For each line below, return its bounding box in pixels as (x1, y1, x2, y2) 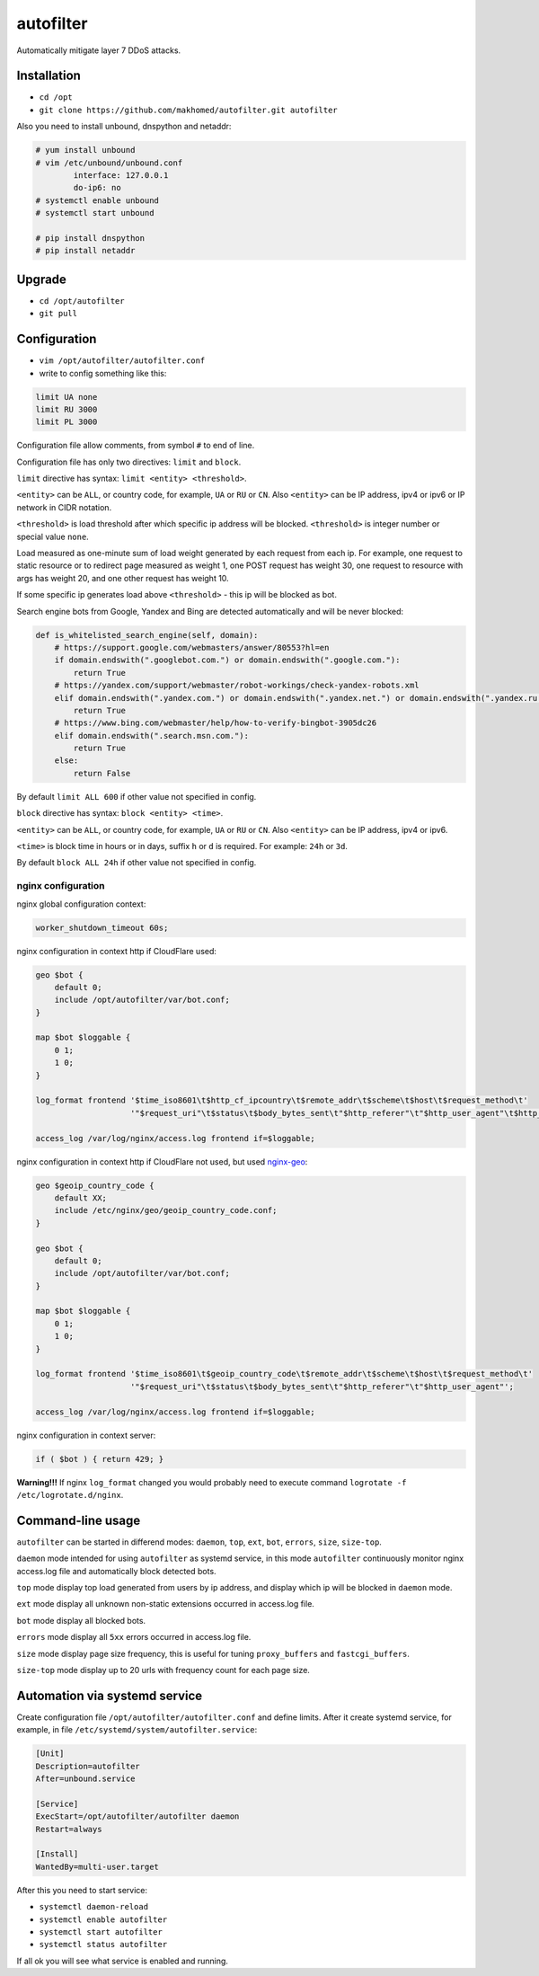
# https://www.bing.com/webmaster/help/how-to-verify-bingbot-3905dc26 (54, 718, 377, 728)
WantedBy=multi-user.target (35, 1861, 159, 1872)
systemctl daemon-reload (39, 1901, 148, 1912)
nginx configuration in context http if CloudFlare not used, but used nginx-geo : (16, 1156, 308, 1167)
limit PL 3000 (35, 417, 98, 427)
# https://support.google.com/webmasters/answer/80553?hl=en (54, 642, 330, 652)
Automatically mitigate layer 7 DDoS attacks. (16, 45, 181, 56)
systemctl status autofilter (39, 1939, 168, 1950)
